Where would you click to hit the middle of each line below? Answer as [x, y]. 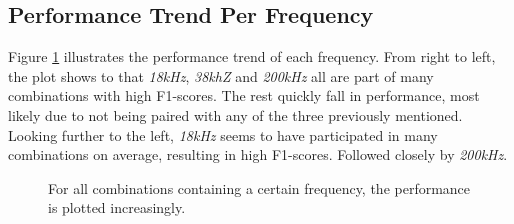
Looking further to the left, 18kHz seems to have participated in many [223, 134]
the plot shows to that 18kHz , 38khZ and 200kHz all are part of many [221, 75]
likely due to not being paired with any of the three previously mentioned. [235, 114]
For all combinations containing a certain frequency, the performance [259, 187]
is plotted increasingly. [117, 207]
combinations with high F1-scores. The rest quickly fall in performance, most [244, 95]
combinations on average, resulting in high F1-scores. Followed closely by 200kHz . [258, 154]
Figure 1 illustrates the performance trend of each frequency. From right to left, [252, 56]
